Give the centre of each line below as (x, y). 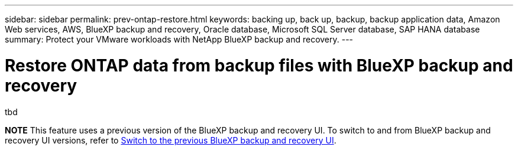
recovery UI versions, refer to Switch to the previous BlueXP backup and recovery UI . (171, 140)
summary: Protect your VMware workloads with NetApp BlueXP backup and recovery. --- (179, 39)
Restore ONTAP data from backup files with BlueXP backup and (259, 65)
